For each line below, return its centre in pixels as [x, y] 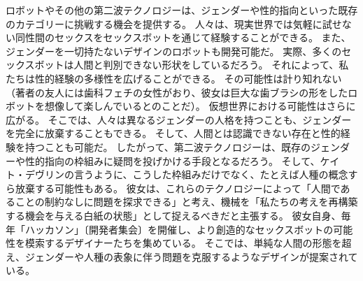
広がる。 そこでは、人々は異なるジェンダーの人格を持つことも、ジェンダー [179, 119]
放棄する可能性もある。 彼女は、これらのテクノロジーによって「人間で [178, 188]
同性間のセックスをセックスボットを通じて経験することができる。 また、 [183, 37]
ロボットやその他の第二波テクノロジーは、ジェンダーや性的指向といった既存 [182, 10]
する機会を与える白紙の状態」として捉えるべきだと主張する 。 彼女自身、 [173, 215]
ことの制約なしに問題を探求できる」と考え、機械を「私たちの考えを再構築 [186, 202]
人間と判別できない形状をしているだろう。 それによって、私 [211, 65]
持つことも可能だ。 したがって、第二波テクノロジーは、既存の [168, 146]
